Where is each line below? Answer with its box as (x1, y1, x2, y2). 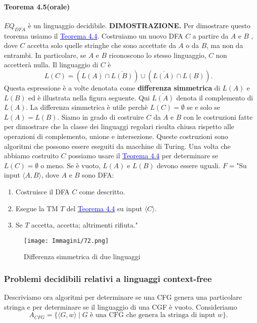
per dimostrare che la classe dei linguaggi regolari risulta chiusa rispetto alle (4, 121, 234, 132)
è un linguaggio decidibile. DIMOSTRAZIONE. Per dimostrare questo (28, 20, 251, 30)
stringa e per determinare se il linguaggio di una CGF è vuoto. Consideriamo (4, 301, 237, 312)
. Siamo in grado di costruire (57, 111, 144, 122)
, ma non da (206, 40, 243, 50)
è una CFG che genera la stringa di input (90, 312, 215, 319)
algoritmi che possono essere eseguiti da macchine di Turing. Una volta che (4, 140, 231, 151)
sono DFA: (82, 170, 114, 180)
